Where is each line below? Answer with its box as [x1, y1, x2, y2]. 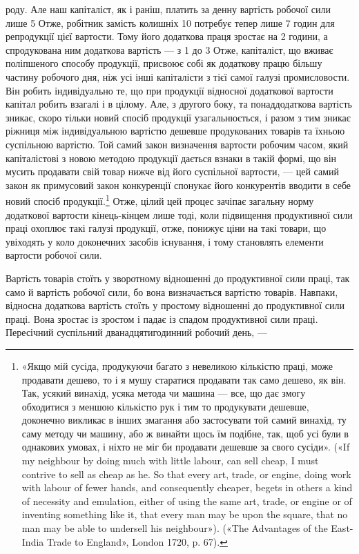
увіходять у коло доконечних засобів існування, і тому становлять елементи [6, 234, 324, 248]
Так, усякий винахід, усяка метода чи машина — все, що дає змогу [21, 386, 306, 400]
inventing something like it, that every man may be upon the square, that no [21, 507, 348, 522]
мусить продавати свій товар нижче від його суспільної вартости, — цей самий [6, 164, 339, 179]
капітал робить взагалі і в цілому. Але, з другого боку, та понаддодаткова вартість [6, 97, 352, 111]
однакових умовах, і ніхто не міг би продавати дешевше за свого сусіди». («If [21, 439, 350, 454]
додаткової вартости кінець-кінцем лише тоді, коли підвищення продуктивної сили [6, 207, 353, 221]
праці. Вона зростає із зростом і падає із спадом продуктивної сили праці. [6, 311, 318, 326]
